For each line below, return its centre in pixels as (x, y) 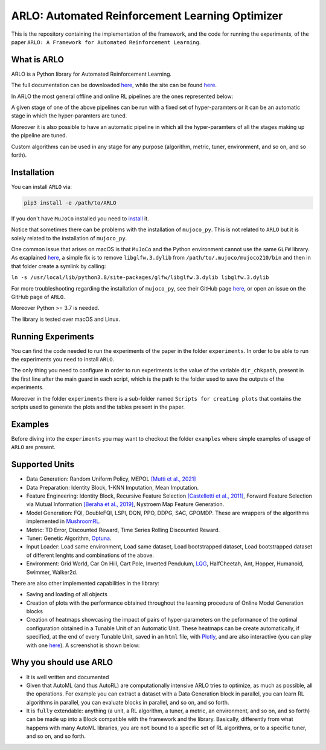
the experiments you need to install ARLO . (63, 360)
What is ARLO (38, 60)
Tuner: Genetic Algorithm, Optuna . (69, 538)
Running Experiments (53, 336)
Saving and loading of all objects (67, 594)
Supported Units (43, 465)
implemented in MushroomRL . (63, 521)
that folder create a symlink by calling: (59, 266)
